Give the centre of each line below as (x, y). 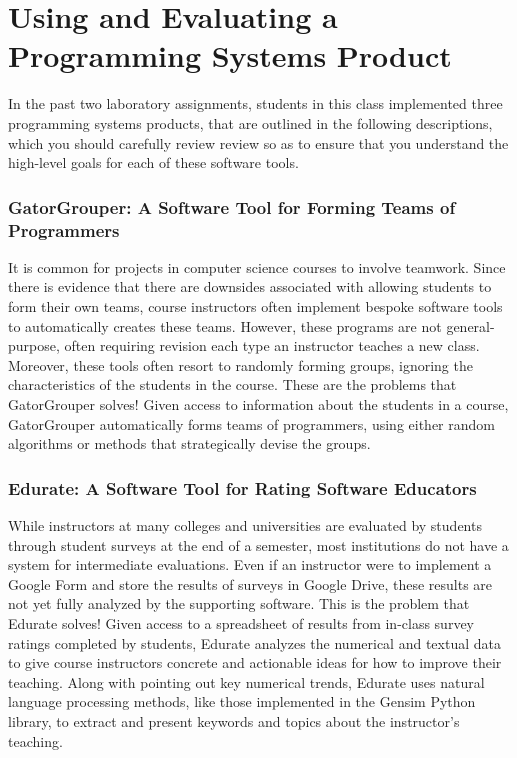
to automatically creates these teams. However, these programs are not (225, 325)
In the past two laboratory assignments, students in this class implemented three (255, 103)
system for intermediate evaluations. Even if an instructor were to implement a (250, 564)
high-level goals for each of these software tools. (153, 162)
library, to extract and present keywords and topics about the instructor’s (234, 720)
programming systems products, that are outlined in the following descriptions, (250, 122)
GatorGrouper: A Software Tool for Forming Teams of (232, 206)
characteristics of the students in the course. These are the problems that (232, 384)
